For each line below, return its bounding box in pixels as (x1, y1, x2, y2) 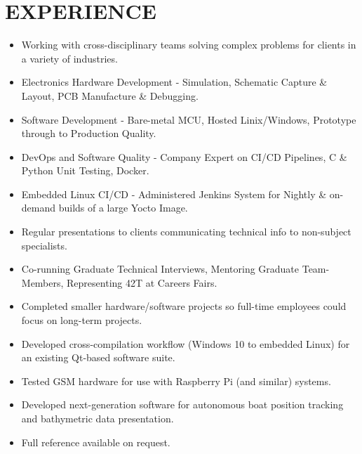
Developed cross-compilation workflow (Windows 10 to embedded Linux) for (21, 336, 350, 351)
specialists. (21, 238, 67, 252)
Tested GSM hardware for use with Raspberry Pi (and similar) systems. (21, 373, 331, 388)
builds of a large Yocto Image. (58, 200, 188, 215)
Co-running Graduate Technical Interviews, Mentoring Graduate (21, 261, 300, 276)
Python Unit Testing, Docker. (21, 163, 149, 178)
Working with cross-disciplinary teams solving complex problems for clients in (21, 37, 356, 52)
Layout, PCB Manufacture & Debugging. (21, 88, 199, 103)
